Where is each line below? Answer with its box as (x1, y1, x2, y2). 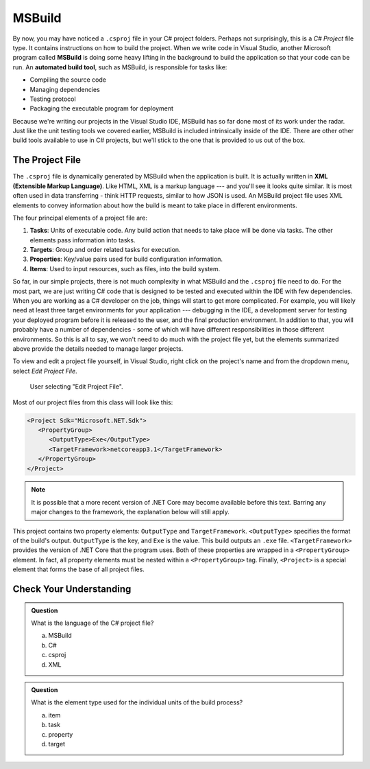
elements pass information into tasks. (29, 236, 136, 244)
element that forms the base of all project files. (12, 565, 145, 573)
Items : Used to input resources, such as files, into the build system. (29, 264, 221, 273)
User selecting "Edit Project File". (29, 382, 123, 391)
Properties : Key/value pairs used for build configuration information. (29, 255, 223, 264)
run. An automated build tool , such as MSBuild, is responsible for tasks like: (12, 62, 227, 71)
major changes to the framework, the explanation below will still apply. (31, 508, 230, 516)
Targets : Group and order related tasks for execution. (29, 246, 181, 254)
